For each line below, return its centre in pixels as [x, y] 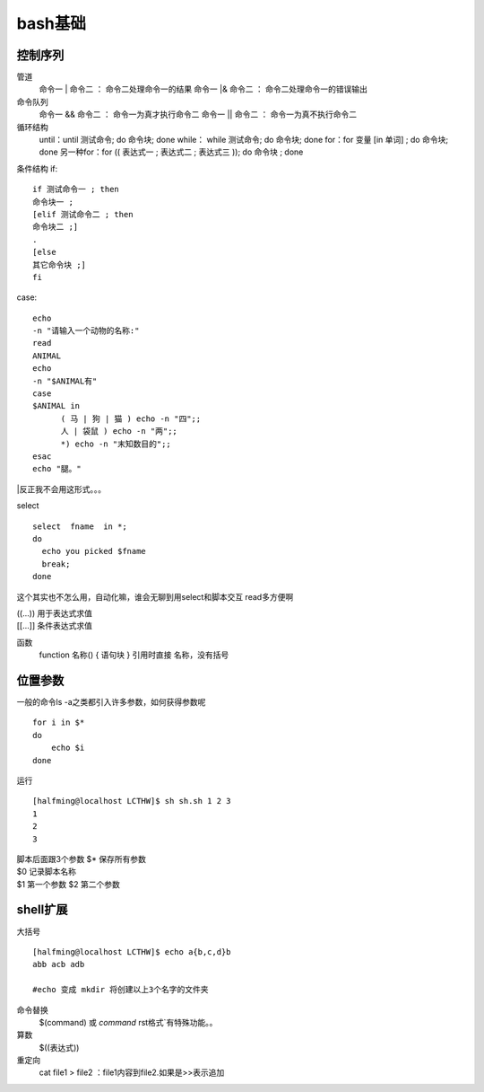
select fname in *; [80, 526]
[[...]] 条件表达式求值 [55, 626]
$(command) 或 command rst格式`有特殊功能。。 [128, 1022]
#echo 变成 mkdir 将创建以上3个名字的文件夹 [121, 990]
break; [56, 564]
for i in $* [59, 722]
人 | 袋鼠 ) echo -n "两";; [119, 432]
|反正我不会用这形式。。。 [61, 489]
